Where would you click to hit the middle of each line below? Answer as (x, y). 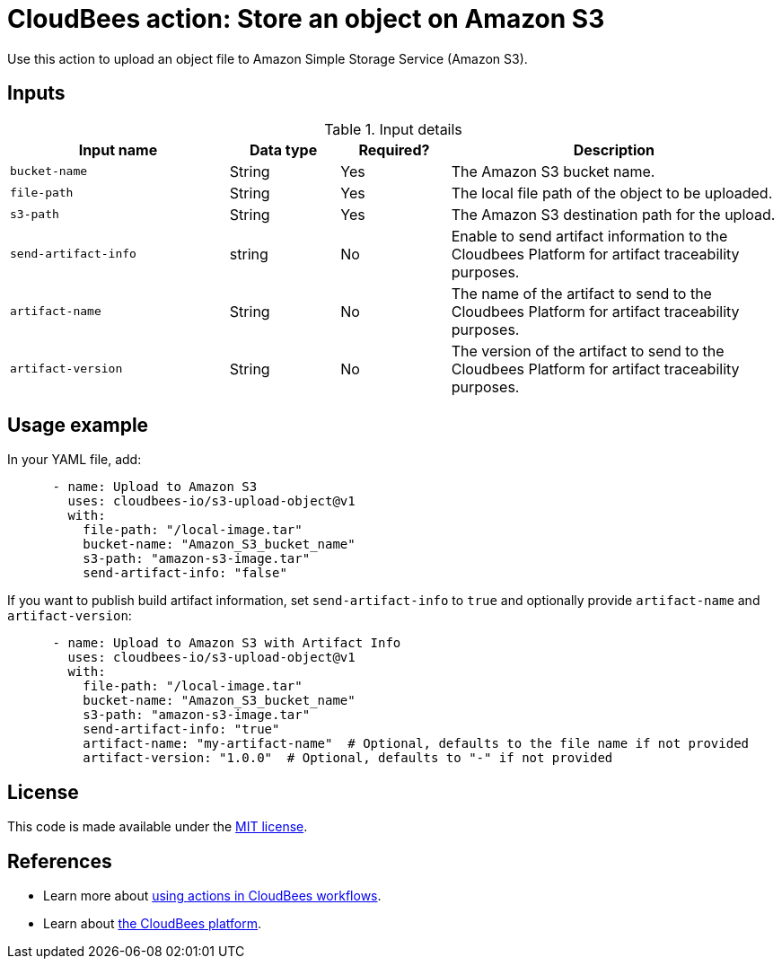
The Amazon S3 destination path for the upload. (613, 214)
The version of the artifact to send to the (588, 351)
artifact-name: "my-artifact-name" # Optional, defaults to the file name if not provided (416, 744)
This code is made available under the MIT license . (158, 827)
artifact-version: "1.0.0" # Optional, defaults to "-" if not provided (348, 758)
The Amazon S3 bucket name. (553, 171)
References (60, 861)
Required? (394, 149)
